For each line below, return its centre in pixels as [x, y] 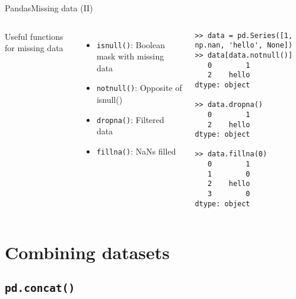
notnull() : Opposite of [139, 88]
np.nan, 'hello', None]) [244, 45]
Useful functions [34, 36]
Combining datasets [87, 252]
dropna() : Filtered [130, 119]
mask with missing [130, 56]
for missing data [34, 48]
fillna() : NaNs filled [136, 151]
